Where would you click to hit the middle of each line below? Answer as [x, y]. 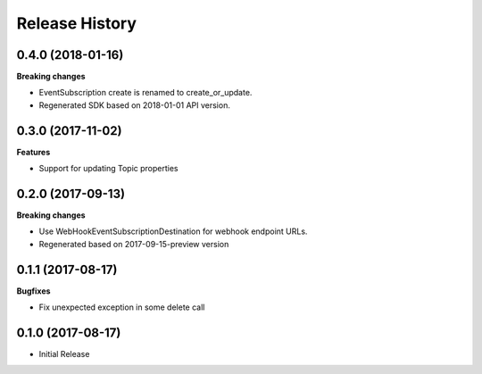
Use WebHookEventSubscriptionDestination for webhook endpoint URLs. [173, 231]
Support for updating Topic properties [108, 169]
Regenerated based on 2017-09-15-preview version [134, 244]
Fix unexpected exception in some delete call [122, 307]
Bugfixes [33, 291]
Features [33, 152]
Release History [77, 23]
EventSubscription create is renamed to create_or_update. [145, 93]
